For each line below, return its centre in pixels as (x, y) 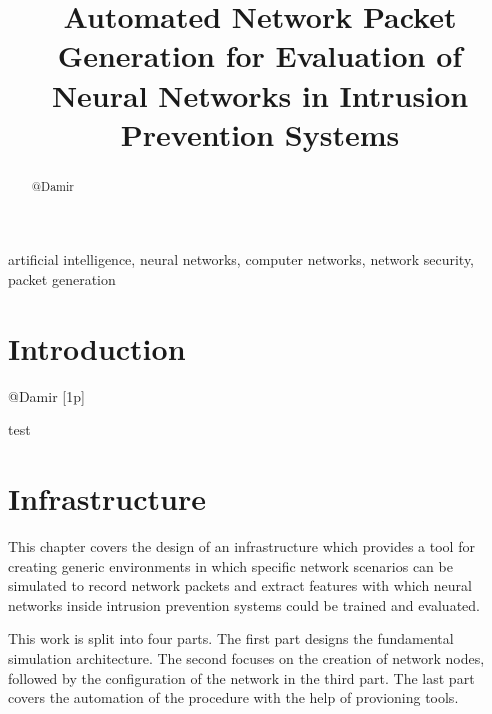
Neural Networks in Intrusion (260, 94)
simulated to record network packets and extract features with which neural (240, 585)
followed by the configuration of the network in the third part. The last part (241, 677)
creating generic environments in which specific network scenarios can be (230, 565)
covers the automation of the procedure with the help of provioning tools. (233, 697)
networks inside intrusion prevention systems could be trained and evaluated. (244, 604)
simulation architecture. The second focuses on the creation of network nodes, (246, 657)
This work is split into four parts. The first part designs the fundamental (231, 638)
